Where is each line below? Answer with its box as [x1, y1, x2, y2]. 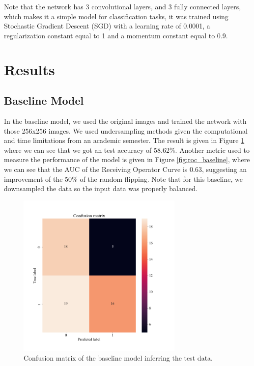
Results [4, 59, 55, 79]
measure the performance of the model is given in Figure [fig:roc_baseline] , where [4, 154, 250, 165]
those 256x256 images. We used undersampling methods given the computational [4, 125, 248, 136]
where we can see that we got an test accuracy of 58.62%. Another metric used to [4, 144, 250, 155]
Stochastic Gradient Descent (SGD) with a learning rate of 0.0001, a [4, 21, 210, 31]
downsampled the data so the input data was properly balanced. [4, 183, 198, 194]
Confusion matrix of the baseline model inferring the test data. [24, 353, 213, 363]
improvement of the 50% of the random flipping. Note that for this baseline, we [4, 173, 243, 184]
